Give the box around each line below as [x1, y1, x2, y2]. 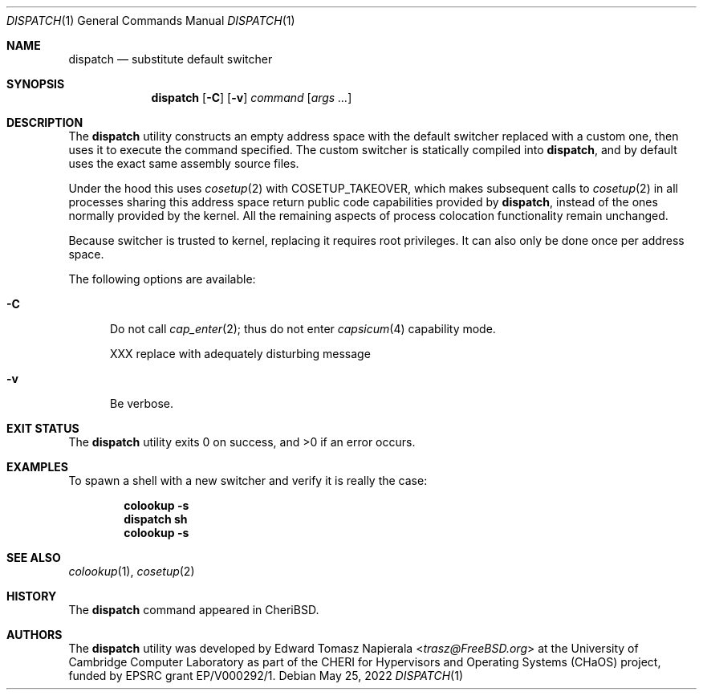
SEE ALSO [6, 551, 61, 564]
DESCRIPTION [6, 116, 83, 129]
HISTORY [6, 589, 57, 603]
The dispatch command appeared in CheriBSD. [68, 603, 319, 617]
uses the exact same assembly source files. [68, 157, 299, 170]
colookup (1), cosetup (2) [68, 564, 195, 578]
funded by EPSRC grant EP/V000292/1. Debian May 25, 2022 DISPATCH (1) [68, 669, 463, 682]
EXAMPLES [6, 460, 68, 474]
